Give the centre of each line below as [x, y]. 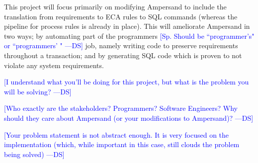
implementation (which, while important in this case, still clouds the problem [122, 144]
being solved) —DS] [34, 154]
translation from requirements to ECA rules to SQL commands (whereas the [121, 16]
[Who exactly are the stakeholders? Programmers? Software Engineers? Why [121, 108]
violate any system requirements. [54, 65]
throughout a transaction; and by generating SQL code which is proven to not [123, 55]
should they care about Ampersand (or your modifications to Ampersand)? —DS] [129, 118]
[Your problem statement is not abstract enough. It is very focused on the [117, 134]
